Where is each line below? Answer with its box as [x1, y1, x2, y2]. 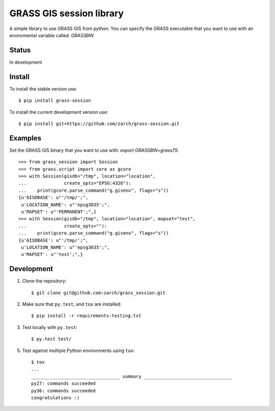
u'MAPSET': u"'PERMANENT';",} [21, 209, 97, 215]
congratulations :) [31, 395, 80, 400]
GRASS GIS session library [9, 8, 124, 19]
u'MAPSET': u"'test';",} [21, 252, 84, 257]
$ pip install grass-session [18, 98, 91, 104]
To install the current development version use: [9, 109, 108, 115]
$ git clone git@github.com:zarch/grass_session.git [31, 290, 166, 296]
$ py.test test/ [31, 336, 72, 342]
